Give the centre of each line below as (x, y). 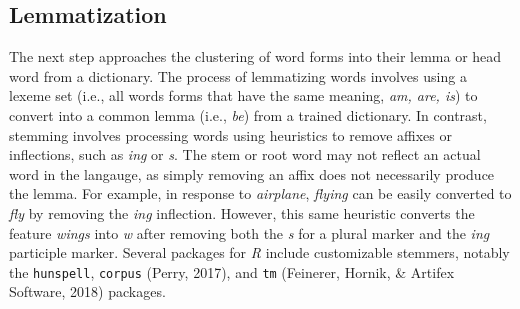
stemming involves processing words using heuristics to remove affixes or (230, 134)
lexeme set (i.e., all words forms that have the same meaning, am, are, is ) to (243, 95)
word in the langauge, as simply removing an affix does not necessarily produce (252, 173)
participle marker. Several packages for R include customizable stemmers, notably (259, 252)
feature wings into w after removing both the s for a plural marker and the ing (249, 232)
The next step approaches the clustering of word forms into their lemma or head (255, 56)
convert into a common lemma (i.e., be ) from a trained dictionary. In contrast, (248, 114)
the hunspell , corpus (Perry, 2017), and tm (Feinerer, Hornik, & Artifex (232, 271)
